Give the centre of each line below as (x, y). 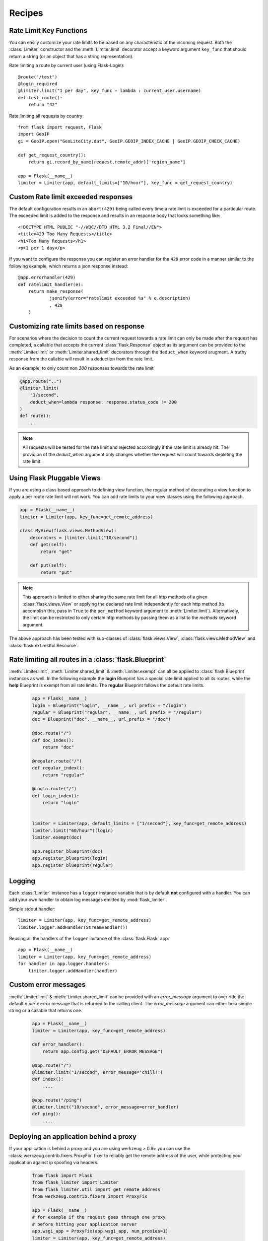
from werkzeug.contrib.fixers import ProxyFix (90, 1197)
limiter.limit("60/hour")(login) (73, 830)
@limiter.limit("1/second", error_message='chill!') (98, 1072)
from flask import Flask (62, 1176)
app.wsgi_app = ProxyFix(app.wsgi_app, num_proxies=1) (100, 1231)
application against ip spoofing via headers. (54, 1163)
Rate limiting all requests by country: (46, 116)
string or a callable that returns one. (46, 1011)
